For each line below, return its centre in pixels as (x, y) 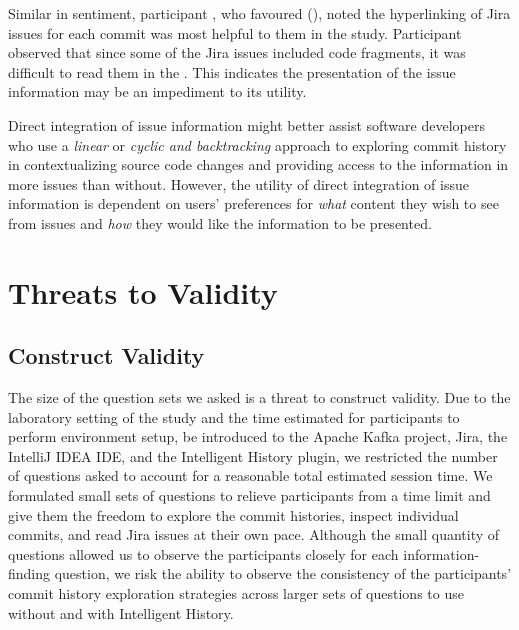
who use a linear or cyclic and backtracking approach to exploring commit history (257, 144)
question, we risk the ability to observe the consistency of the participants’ (283, 573)
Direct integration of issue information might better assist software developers (246, 124)
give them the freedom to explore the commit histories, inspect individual (233, 514)
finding (29, 573)
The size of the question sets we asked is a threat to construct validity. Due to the (259, 397)
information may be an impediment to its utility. (157, 91)
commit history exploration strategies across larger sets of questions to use (236, 593)
